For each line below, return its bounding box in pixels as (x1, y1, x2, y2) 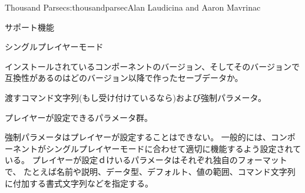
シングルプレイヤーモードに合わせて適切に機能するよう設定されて (45, 142, 301, 154)
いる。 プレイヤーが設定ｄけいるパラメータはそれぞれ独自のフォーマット (5, 154, 287, 166)
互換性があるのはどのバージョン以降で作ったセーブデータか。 (5, 72, 243, 84)
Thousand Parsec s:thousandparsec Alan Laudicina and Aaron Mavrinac (5, 1, 261, 13)
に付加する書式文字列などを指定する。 (5, 177, 153, 189)
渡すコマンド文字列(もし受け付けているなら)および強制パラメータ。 (5, 91, 267, 103)
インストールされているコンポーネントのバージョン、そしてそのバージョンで (5, 60, 300, 72)
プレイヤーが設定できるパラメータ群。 (5, 111, 152, 123)
